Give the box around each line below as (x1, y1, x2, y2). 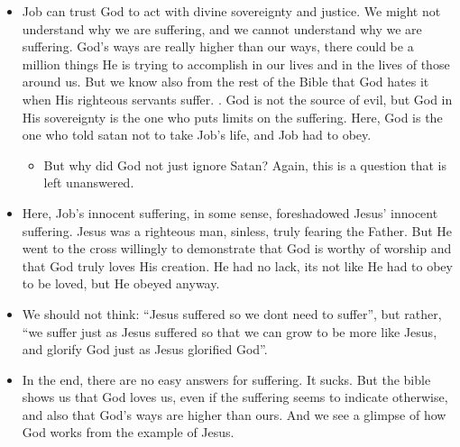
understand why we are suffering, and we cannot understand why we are (22, 19, 422, 38)
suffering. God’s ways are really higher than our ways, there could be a (22, 37, 414, 56)
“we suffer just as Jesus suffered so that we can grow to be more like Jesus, (22, 322, 437, 341)
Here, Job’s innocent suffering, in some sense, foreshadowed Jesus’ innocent (22, 203, 438, 222)
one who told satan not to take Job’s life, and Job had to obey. (22, 125, 372, 144)
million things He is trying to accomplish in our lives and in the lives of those (22, 54, 450, 73)
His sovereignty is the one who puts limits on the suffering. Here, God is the (22, 107, 443, 126)
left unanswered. (43, 173, 134, 192)
